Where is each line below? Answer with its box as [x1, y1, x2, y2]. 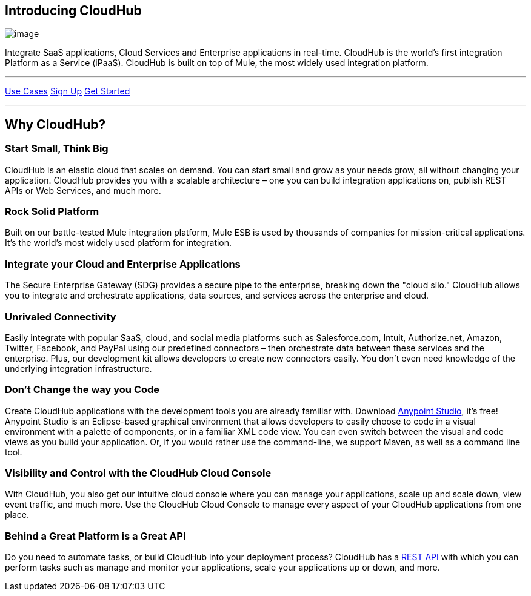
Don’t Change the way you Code [5, 383, 160, 396]
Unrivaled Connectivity [5, 310, 116, 323]
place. [5, 509, 30, 520]
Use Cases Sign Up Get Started [5, 86, 130, 97]
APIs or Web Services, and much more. [5, 185, 161, 196]
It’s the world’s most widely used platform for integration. [5, 237, 232, 248]
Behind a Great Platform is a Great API [5, 529, 186, 542]
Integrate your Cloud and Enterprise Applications [5, 257, 241, 270]
